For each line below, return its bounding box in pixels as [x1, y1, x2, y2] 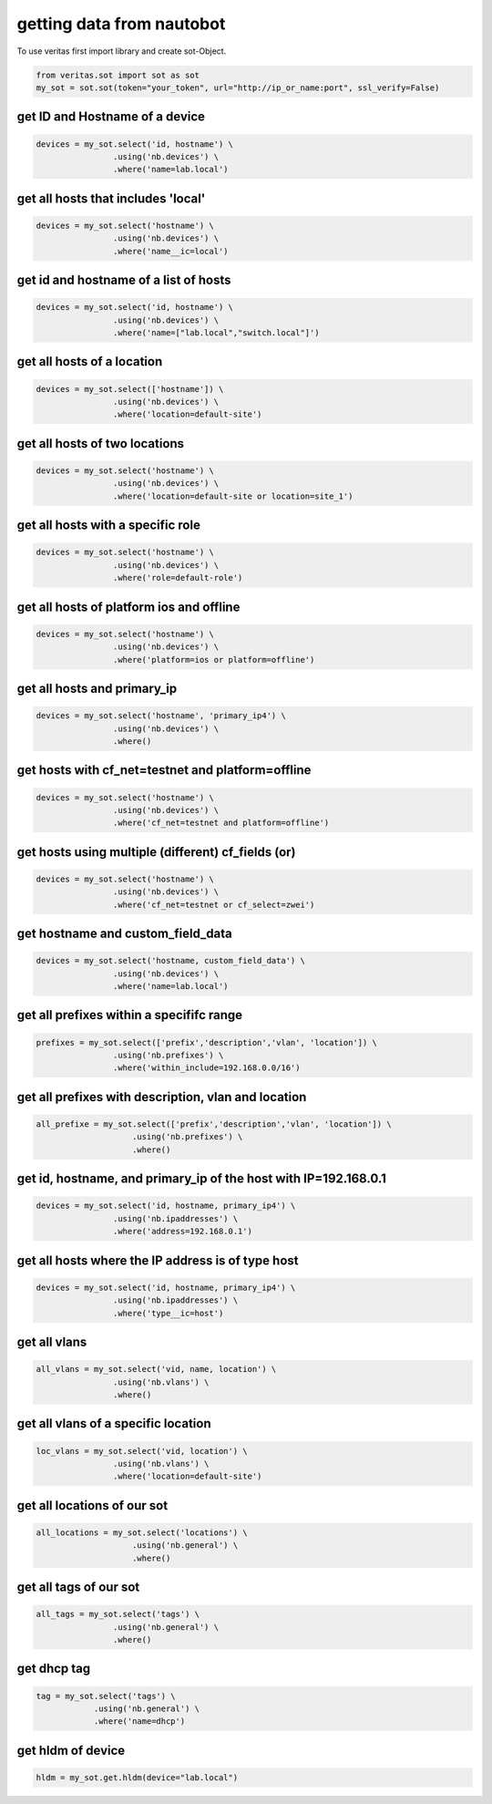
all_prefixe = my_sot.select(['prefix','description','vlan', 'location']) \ [36, 1119, 392, 1129]
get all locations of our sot [16, 1498, 169, 1513]
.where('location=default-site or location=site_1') [112, 490, 354, 501]
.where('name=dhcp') [93, 1716, 186, 1727]
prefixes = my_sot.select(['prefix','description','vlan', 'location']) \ [36, 1037, 378, 1047]
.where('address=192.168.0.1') [112, 1226, 252, 1237]
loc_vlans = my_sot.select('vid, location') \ [36, 1446, 248, 1456]
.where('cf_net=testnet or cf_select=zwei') [112, 899, 315, 910]
